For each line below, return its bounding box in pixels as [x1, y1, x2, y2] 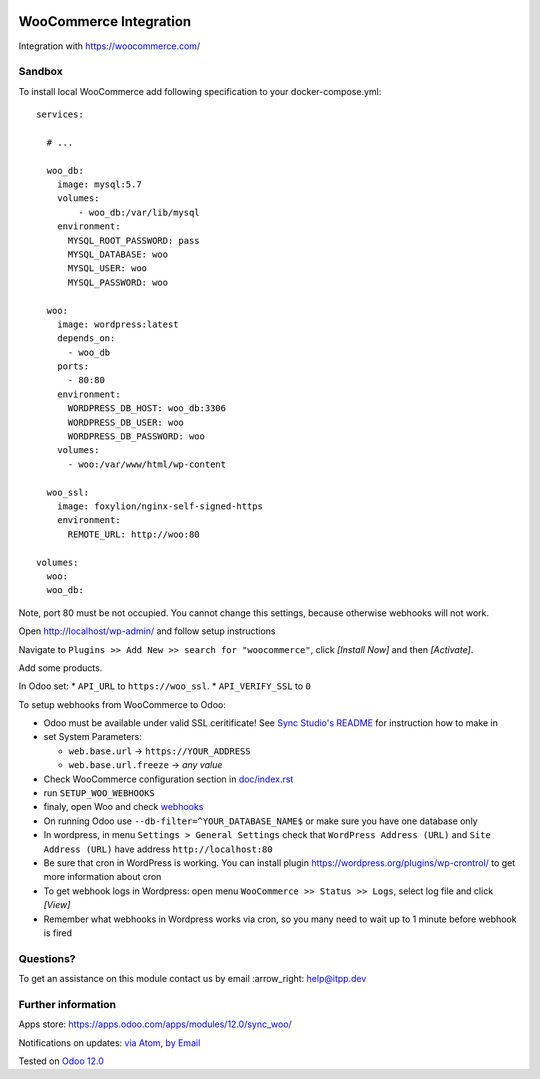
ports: [56, 361, 90, 372]
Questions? [18, 951, 76, 965]
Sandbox [18, 65, 64, 79]
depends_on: [56, 333, 116, 344]
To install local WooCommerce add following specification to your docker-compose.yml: [18, 85, 382, 97]
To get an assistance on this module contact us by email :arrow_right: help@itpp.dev [18, 973, 367, 985]
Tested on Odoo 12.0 [18, 1055, 104, 1067]
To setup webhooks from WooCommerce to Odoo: [18, 698, 227, 710]
